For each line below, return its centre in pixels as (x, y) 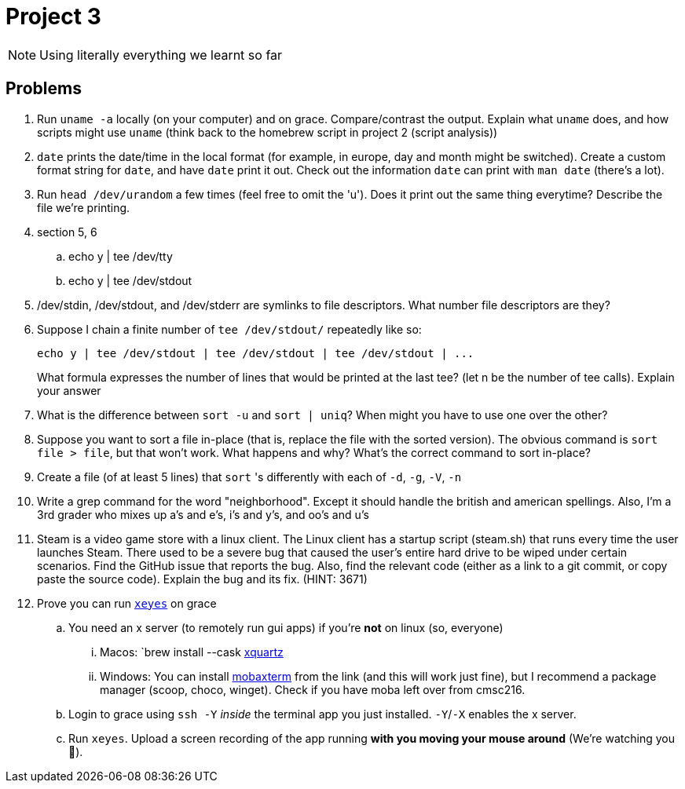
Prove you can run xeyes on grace (127, 603)
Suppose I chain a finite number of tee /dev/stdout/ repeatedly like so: (229, 329)
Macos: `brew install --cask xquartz (192, 652)
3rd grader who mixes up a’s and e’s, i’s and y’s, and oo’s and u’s (203, 514)
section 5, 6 (67, 232)
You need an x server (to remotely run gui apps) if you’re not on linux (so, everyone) (286, 627)
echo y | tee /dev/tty (121, 256)
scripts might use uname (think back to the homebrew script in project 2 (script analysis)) (267, 132)
